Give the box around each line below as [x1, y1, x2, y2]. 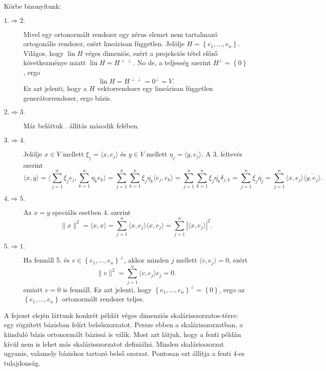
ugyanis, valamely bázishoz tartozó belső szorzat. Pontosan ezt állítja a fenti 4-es [4, 348, 245, 358]
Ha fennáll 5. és [23, 255, 70, 265]
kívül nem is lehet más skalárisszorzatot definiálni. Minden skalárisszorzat [4, 338, 224, 349]
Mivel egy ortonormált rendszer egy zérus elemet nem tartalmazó [23, 29, 217, 39]
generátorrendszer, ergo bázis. [23, 92, 112, 103]
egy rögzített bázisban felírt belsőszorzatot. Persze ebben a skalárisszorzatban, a [4, 319, 243, 330]
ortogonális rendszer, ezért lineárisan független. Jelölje [23, 38, 185, 49]
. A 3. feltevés [201, 148, 243, 159]
